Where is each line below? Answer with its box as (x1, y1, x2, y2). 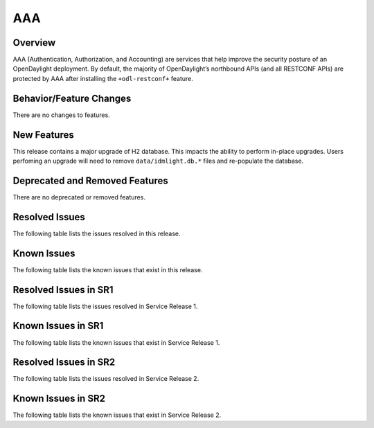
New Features (12, 129, 74, 141)
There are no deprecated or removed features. (12, 193, 145, 201)
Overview (12, 37, 56, 48)
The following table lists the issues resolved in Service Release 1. (12, 302, 198, 310)
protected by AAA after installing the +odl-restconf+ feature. (12, 74, 194, 82)
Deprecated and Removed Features (12, 175, 169, 186)
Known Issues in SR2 (12, 393, 105, 404)
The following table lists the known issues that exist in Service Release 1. (12, 338, 220, 346)
